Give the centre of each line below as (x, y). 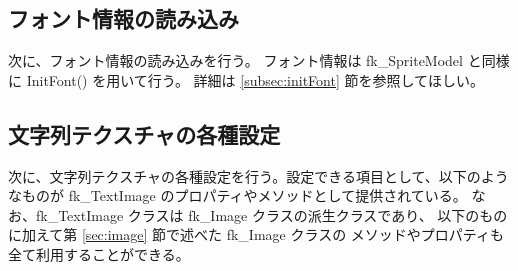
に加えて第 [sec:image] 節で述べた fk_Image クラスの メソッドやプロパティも (256, 234)
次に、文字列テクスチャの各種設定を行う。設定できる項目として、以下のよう (258, 175)
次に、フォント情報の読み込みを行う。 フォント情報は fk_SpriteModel (235, 60)
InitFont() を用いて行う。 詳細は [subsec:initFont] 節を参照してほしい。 (255, 79)
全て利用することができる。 (99, 253)
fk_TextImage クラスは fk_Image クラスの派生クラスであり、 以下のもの (271, 214)
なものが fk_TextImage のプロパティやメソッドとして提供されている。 (237, 195)
